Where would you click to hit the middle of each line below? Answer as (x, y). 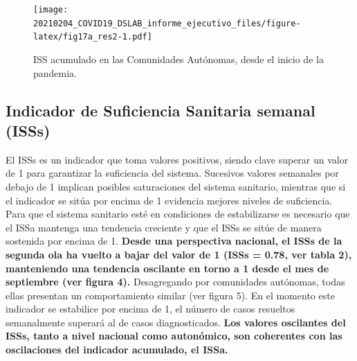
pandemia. (55, 72)
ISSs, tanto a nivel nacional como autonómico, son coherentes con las (174, 336)
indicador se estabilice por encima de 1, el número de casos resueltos (150, 309)
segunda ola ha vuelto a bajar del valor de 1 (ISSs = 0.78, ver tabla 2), (179, 254)
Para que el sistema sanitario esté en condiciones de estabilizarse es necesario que (178, 214)
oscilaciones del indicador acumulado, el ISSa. (117, 350)
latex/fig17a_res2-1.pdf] (93, 37)
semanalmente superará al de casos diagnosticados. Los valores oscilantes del (176, 322)
